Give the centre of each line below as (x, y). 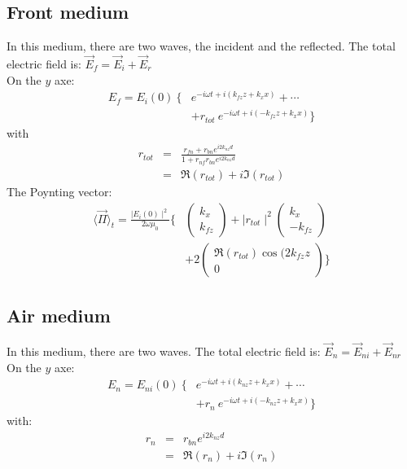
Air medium (59, 315)
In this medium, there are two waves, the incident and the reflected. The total (201, 46)
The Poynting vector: (59, 191)
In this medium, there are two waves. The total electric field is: (164, 351)
